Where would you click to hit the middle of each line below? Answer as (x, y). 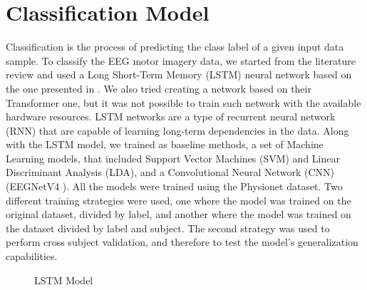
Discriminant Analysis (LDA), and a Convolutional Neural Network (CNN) (170, 172)
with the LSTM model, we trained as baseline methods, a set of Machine (165, 144)
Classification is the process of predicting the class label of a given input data (175, 47)
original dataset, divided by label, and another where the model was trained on (179, 214)
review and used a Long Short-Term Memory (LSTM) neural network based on (179, 74)
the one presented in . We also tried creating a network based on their (159, 88)
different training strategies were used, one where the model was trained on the (179, 200)
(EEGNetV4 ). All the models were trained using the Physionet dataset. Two (174, 186)
